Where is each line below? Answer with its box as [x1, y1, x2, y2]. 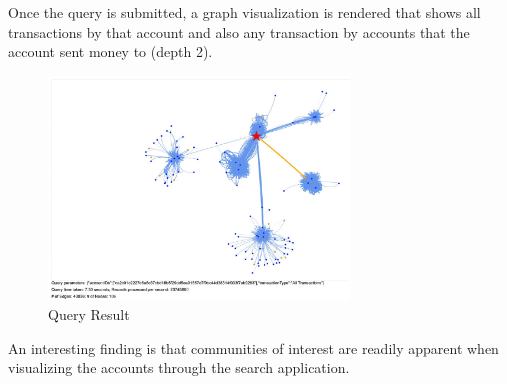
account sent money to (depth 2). [8, 41, 213, 62]
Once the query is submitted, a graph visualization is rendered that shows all [8, 2, 481, 22]
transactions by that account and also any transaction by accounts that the [8, 21, 470, 42]
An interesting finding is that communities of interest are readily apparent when [8, 337, 499, 358]
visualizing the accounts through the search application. [8, 357, 350, 378]
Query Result [48, 304, 130, 325]
